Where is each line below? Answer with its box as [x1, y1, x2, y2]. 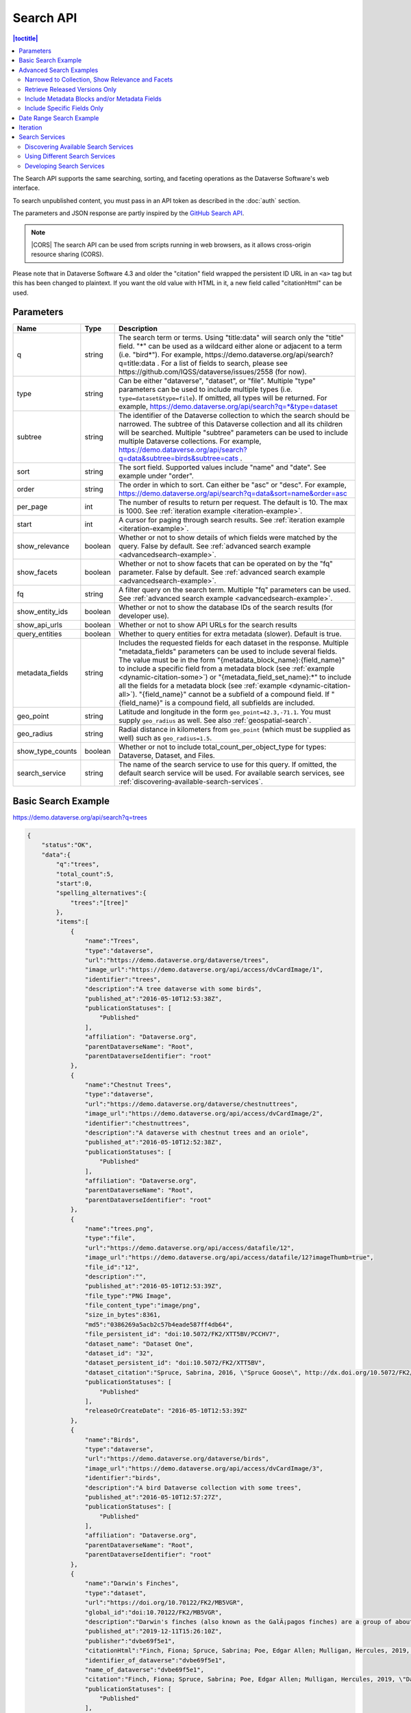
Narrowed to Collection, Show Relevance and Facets [25, 75, 173, 84]
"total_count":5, [55, 870, 114, 878]
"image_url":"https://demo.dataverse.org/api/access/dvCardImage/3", [84, 1464, 323, 1472]
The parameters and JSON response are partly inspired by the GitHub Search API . [12, 209, 245, 217]
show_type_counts [16, 747, 77, 756]
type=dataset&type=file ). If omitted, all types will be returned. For [119, 393, 327, 403]
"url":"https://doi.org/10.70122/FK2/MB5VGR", [84, 1599, 245, 1607]
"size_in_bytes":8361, [84, 1311, 161, 1319]
